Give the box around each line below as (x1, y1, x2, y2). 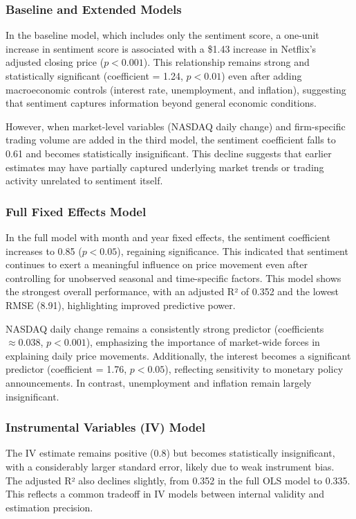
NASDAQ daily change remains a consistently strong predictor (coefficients (6, 321, 324, 335)
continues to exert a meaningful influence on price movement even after (6, 257, 308, 272)
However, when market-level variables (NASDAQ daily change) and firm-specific (6, 118, 346, 133)
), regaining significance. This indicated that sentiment (117, 243, 348, 258)
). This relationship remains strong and (143, 55, 310, 69)
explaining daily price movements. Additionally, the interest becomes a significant (6, 348, 351, 362)
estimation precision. (6, 500, 93, 514)
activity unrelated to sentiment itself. (6, 173, 163, 188)
